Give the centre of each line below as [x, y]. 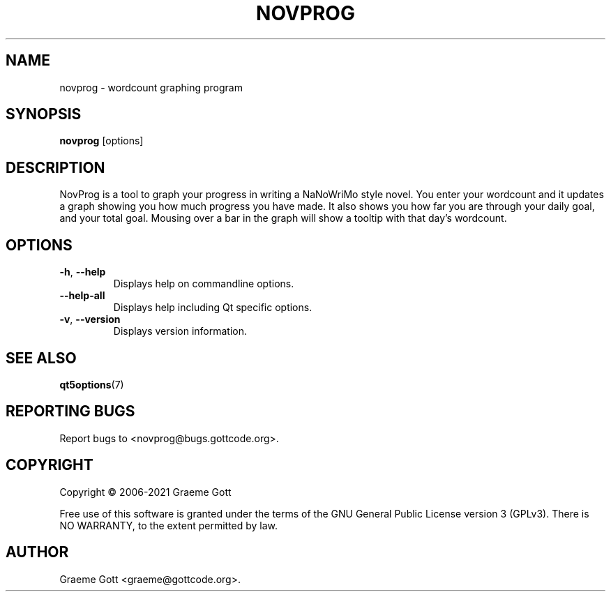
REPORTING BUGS [70, 411]
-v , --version [90, 319]
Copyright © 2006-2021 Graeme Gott [145, 492]
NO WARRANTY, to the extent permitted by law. [169, 525]
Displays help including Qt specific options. [213, 308]
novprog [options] [101, 141]
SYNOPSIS [44, 114]
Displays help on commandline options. [204, 284]
